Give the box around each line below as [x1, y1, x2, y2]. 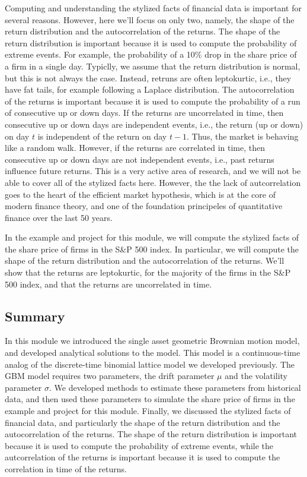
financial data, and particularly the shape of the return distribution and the [5, 416, 280, 428]
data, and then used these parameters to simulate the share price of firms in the [5, 393, 295, 405]
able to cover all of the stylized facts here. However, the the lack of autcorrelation [5, 176, 301, 188]
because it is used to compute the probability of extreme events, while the [5, 439, 274, 451]
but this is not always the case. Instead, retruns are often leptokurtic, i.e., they [5, 71, 292, 84]
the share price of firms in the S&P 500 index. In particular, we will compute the [5, 242, 299, 255]
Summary [5, 307, 65, 325]
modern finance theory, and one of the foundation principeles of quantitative [5, 200, 283, 212]
